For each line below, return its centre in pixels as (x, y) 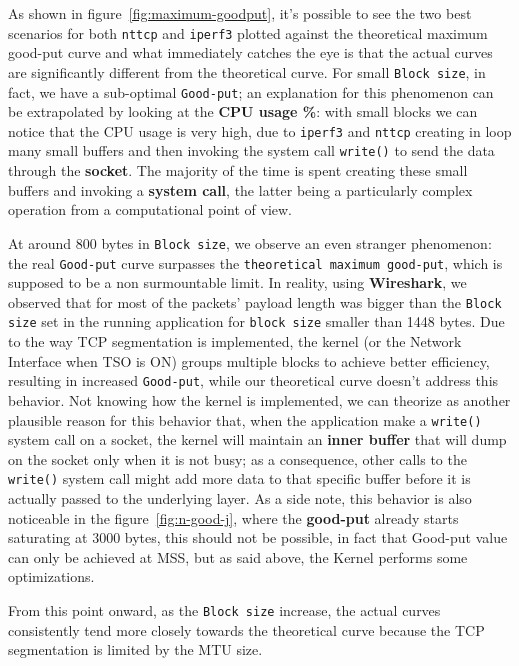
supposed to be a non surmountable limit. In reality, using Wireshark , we (237, 282)
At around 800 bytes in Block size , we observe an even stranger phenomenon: (250, 242)
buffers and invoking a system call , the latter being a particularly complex (240, 189)
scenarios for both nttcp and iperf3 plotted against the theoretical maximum (248, 32)
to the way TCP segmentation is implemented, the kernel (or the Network (235, 341)
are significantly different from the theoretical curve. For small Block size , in (247, 71)
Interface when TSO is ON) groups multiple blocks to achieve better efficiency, (249, 360)
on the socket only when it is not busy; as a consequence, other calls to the (237, 458)
